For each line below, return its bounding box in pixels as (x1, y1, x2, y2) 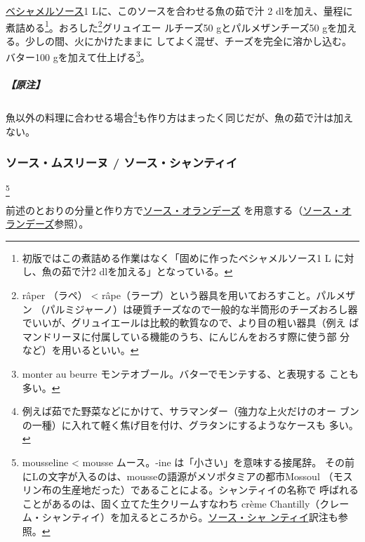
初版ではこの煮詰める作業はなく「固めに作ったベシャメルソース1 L (22, 250, 331, 265)
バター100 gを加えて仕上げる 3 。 (6, 48, 150, 65)
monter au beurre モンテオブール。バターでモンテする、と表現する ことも (22, 366, 359, 381)
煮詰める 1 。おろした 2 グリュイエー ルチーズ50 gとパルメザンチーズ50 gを (6, 18, 338, 34)
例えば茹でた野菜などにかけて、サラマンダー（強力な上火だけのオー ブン (22, 404, 359, 418)
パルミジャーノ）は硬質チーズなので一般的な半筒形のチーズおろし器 (45, 301, 358, 316)
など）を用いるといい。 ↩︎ (22, 343, 139, 357)
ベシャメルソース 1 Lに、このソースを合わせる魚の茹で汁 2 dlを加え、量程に (6, 4, 353, 18)
